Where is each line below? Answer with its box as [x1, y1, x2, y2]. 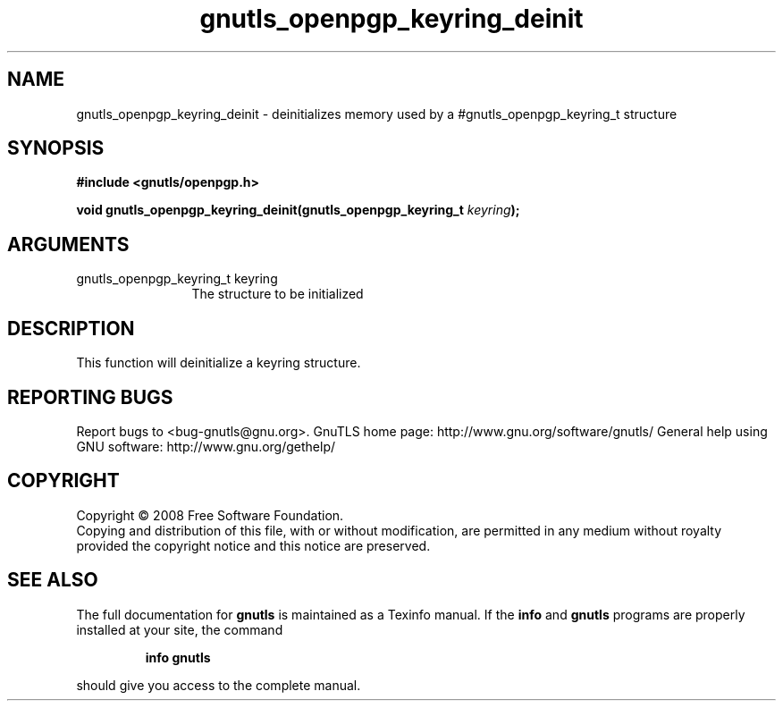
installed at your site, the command [76, 621, 283, 637]
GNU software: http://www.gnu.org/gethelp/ [76, 438, 336, 454]
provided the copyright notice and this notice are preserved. [76, 537, 431, 553]
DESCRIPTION [7, 316, 135, 340]
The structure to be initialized [191, 286, 364, 302]
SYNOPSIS [7, 137, 105, 160]
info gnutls [145, 649, 211, 665]
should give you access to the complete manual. [76, 677, 361, 693]
